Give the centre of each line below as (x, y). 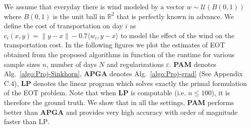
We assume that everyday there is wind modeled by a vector (94, 6)
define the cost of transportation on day (63, 26)
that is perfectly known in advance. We (175, 16)
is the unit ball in (79, 16)
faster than (20, 121)
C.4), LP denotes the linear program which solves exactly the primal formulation (125, 83)
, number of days (72, 64)
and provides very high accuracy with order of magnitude (152, 112)
